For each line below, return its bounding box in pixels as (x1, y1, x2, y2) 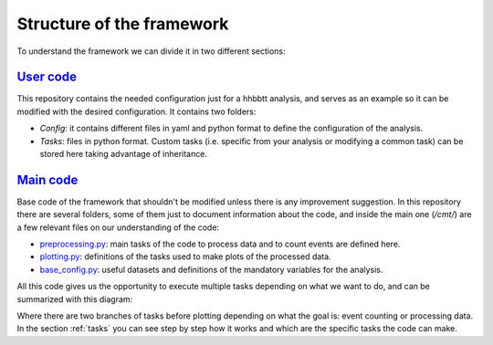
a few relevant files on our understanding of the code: (16, 222, 219, 233)
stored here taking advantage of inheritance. (39, 149, 207, 160)
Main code (16, 172, 79, 187)
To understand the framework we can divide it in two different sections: (16, 46, 287, 57)
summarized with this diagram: (16, 293, 133, 305)
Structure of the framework (16, 14, 229, 34)
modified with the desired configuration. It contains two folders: (16, 106, 257, 117)
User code (16, 69, 78, 85)
